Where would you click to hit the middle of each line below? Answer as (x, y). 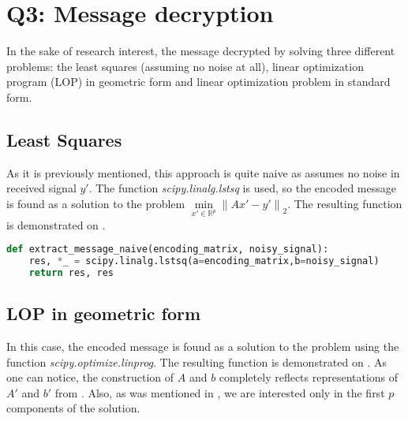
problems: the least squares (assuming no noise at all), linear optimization (185, 66)
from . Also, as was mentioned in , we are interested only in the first (220, 392)
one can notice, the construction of (90, 377)
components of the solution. (73, 408)
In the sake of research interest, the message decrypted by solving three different (201, 51)
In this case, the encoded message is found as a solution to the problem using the (203, 346)
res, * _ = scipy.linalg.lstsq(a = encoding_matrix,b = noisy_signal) (204, 261)
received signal (41, 188)
